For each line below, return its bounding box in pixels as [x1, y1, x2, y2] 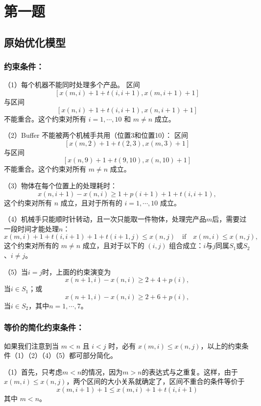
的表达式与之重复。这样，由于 [142, 366, 238, 377]
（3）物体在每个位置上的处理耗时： [4, 180, 117, 190]
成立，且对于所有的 [60, 197, 122, 207]
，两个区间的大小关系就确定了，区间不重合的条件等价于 [66, 376, 245, 386]
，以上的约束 [200, 340, 242, 351]
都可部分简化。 [69, 350, 117, 360]
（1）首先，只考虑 [4, 366, 62, 377]
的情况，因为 [81, 366, 123, 377]
